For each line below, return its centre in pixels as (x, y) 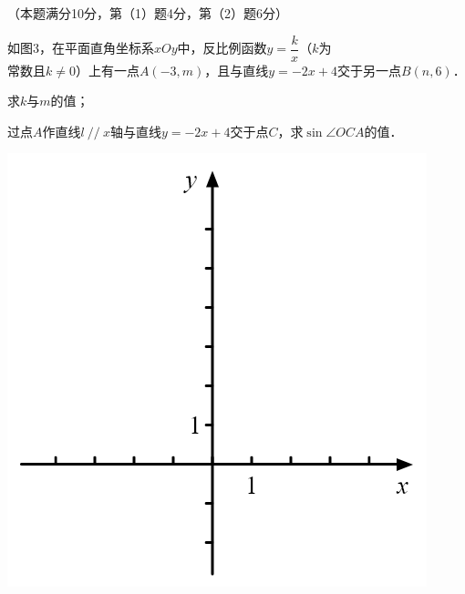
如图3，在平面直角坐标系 (81, 48)
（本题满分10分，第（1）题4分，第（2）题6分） (148, 13)
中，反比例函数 (222, 48)
